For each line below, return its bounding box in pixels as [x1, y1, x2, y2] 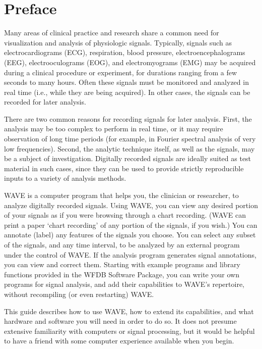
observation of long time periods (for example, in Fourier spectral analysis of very [4, 133, 256, 144]
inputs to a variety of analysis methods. [4, 173, 126, 183]
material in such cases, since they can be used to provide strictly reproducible [4, 163, 244, 173]
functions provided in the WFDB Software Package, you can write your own [4, 269, 239, 279]
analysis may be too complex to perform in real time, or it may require [4, 123, 223, 134]
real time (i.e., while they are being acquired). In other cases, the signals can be [4, 86, 250, 97]
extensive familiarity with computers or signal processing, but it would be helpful [4, 325, 255, 336]
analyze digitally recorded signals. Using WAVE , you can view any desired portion [4, 200, 258, 210]
